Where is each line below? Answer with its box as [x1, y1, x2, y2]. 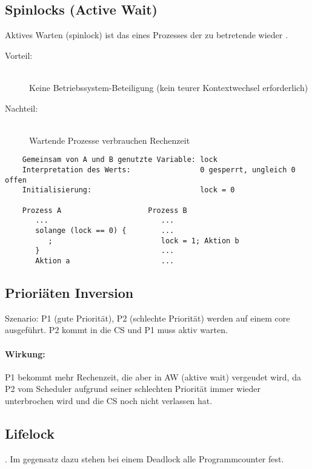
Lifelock [5, 423, 55, 442]
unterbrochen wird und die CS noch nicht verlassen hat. [5, 394, 213, 407]
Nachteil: [5, 101, 38, 114]
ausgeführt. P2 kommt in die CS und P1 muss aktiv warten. [5, 323, 228, 336]
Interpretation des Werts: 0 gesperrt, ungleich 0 [22, 166, 296, 175]
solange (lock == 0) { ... [35, 226, 174, 235]
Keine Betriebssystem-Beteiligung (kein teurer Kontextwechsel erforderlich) [29, 81, 308, 93]
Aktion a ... [35, 256, 174, 265]
